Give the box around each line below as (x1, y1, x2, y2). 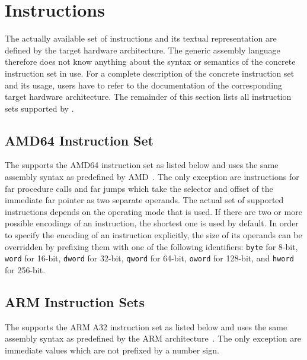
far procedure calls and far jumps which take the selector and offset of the (5, 182, 273, 194)
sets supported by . (5, 102, 74, 114)
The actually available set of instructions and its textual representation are (5, 32, 277, 45)
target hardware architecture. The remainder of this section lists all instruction (5, 90, 292, 103)
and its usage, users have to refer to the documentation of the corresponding (5, 78, 283, 91)
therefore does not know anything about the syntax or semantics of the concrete (5, 55, 296, 68)
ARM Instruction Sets (5, 292, 145, 311)
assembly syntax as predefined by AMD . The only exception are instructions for (5, 170, 299, 183)
